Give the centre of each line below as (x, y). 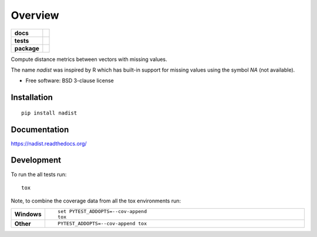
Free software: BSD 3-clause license (70, 81)
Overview (35, 15)
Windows (28, 214)
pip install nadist (49, 113)
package (27, 48)
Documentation (40, 129)
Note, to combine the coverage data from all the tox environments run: (96, 201)
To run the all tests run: (39, 174)
